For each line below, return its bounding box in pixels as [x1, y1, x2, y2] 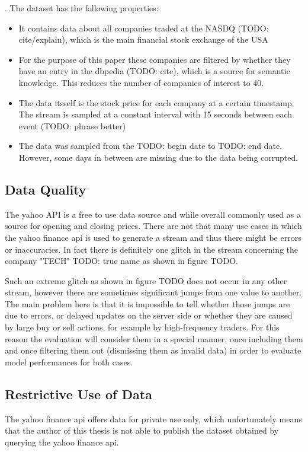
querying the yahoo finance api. [5, 435, 119, 448]
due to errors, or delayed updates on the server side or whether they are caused [5, 309, 293, 322]
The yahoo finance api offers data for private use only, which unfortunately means [5, 412, 302, 425]
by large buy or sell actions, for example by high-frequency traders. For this [5, 321, 280, 333]
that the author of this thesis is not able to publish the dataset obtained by [5, 424, 279, 437]
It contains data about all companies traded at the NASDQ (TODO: [18, 21, 269, 34]
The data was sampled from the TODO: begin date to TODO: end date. [18, 139, 283, 152]
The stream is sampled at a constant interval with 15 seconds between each [18, 108, 293, 120]
